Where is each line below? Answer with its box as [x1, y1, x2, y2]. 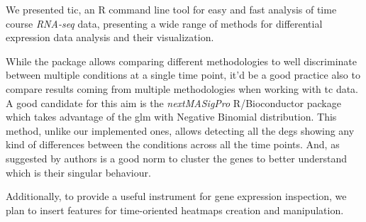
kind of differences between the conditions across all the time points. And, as [6, 137, 340, 152]
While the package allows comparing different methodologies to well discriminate [6, 53, 357, 68]
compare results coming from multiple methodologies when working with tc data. [6, 81, 359, 96]
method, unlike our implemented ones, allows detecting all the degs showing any [6, 123, 355, 138]
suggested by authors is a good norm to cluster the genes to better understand [6, 150, 347, 165]
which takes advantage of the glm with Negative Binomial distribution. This [6, 109, 337, 124]
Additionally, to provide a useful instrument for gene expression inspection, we [6, 189, 347, 204]
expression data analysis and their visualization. [6, 30, 214, 45]
